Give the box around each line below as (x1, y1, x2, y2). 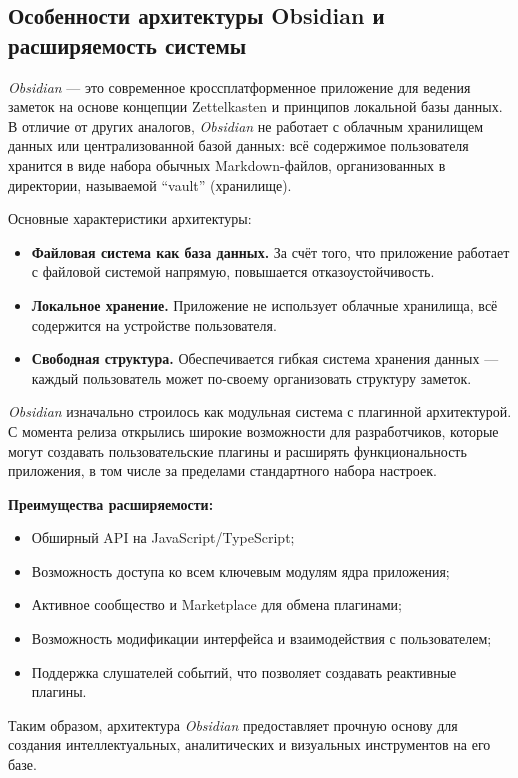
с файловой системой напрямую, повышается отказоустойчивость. (31, 261, 435, 282)
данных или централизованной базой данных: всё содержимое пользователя (8, 135, 469, 156)
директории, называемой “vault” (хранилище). (8, 174, 292, 195)
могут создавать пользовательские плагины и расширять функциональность (8, 440, 467, 461)
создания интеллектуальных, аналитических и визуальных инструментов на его (8, 734, 491, 755)
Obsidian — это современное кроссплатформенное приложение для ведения (8, 76, 471, 97)
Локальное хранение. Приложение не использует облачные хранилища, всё (31, 294, 498, 315)
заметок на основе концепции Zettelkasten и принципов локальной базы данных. (8, 96, 503, 117)
